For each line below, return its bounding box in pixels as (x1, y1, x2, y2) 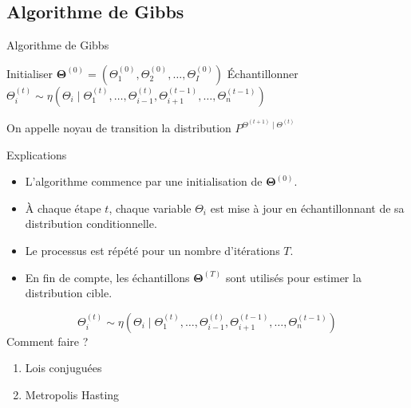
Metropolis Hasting (25, 386, 120, 403)
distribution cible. (25, 284, 113, 301)
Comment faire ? (6, 332, 89, 349)
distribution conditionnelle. (25, 215, 157, 232)
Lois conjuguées (25, 359, 102, 376)
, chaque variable (109, 199, 192, 216)
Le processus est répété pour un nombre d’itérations (25, 242, 280, 259)
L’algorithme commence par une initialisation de (25, 173, 263, 190)
